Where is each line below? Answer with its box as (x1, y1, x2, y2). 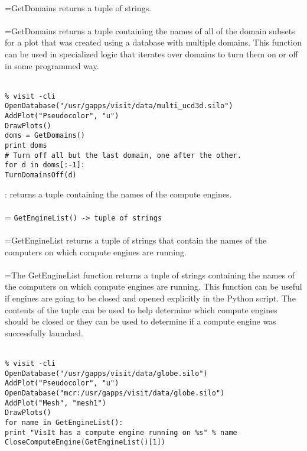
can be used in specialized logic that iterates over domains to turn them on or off (5, 47, 298, 60)
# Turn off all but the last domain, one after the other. (5, 151, 241, 160)
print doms (5, 141, 47, 150)
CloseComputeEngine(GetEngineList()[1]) (5, 438, 166, 447)
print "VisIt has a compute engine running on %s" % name (5, 428, 237, 437)
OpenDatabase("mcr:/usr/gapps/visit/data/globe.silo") (5, 389, 225, 397)
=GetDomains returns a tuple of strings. (5, 1, 152, 14)
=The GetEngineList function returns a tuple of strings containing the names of (5, 268, 295, 281)
